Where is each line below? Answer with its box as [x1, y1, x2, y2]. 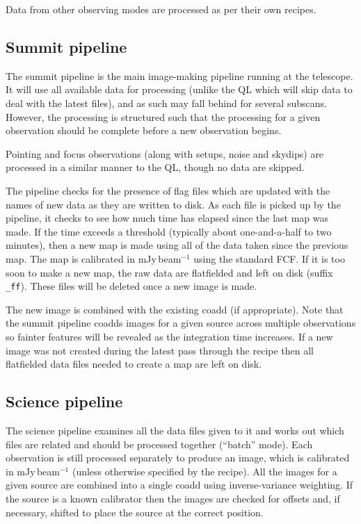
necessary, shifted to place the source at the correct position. [6, 505, 264, 519]
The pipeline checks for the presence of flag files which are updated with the [6, 183, 330, 197]
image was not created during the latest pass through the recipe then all [6, 343, 314, 357]
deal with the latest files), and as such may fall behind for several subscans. [6, 95, 327, 110]
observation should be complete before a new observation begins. [6, 123, 282, 138]
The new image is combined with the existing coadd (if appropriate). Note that [6, 302, 344, 316]
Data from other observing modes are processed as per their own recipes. [6, 2, 316, 16]
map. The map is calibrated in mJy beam [6, 251, 182, 265]
